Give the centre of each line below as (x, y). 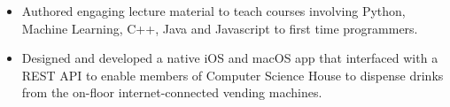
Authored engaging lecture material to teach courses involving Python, (213, 11)
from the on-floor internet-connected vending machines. (172, 92)
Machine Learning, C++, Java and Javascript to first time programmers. (220, 28)
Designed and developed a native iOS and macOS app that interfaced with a (230, 58)
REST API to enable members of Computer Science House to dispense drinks (233, 75)
